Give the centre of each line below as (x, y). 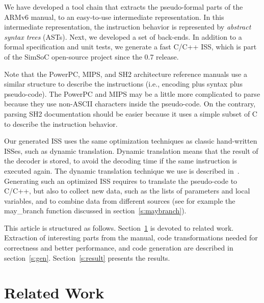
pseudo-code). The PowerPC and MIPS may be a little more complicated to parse (132, 93)
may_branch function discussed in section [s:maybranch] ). (95, 211)
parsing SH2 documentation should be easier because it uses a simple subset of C (131, 113)
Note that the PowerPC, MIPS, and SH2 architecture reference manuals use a (126, 74)
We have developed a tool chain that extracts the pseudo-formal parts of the (124, 7)
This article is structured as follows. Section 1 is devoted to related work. (119, 227)
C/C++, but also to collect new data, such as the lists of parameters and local (127, 191)
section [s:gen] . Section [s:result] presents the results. (87, 257)
